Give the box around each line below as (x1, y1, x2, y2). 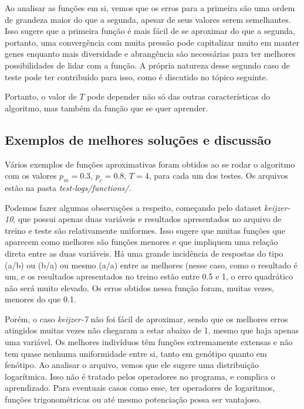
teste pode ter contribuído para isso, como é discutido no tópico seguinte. (5, 70, 268, 83)
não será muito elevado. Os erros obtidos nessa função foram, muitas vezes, (5, 281, 275, 294)
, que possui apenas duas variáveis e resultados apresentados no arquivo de (13, 213, 282, 225)
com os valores (5, 169, 57, 182)
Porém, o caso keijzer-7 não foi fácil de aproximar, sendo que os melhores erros (5, 312, 288, 325)
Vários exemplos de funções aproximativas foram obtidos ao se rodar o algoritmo (5, 158, 295, 170)
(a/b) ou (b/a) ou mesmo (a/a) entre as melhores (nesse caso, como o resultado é (5, 258, 298, 271)
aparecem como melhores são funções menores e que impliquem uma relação (5, 236, 278, 248)
